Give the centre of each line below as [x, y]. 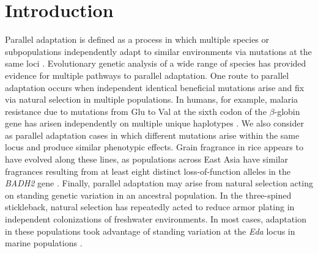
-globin [287, 111]
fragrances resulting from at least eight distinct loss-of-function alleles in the [148, 171]
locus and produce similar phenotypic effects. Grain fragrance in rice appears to [154, 147]
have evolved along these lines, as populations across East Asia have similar [146, 159]
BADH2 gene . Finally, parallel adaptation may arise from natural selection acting [159, 183]
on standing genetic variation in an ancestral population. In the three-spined [148, 195]
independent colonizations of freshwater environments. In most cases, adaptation [156, 219]
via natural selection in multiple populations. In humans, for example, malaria [152, 99]
